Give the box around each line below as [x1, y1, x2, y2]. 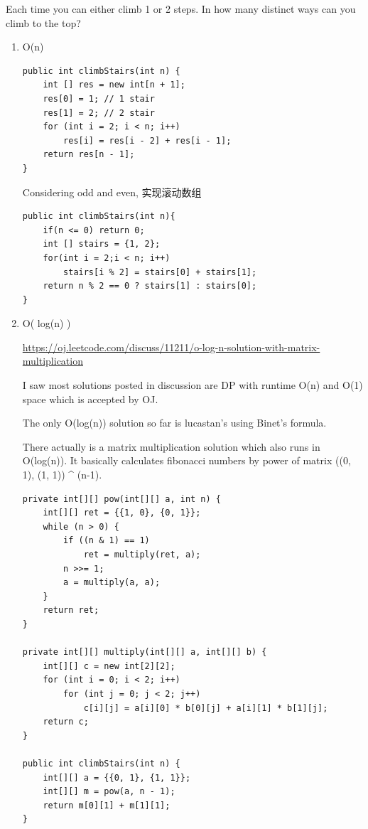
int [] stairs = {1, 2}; [43, 239, 161, 250]
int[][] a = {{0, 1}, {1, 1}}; [43, 772, 191, 783]
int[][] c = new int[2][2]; [43, 660, 175, 671]
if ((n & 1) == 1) [63, 535, 150, 546]
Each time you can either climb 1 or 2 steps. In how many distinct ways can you [6, 1, 356, 16]
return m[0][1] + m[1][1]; [43, 800, 171, 811]
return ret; [43, 605, 99, 616]
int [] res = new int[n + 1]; [43, 80, 185, 90]
